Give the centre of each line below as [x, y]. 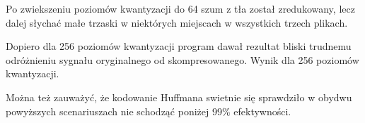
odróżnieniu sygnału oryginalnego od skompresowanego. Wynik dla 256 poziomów [182, 59]
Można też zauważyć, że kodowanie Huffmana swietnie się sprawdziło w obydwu [179, 97]
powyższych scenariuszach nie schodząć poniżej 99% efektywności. [149, 111]
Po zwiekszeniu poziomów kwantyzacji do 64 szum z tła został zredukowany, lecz [180, 8]
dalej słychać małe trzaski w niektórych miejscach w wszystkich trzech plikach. [177, 22]
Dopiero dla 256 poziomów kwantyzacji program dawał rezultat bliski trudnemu [179, 46]
